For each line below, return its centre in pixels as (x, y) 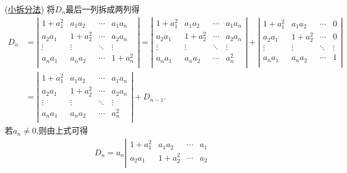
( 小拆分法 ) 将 (30, 9)
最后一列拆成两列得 (102, 9)
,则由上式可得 (62, 130)
